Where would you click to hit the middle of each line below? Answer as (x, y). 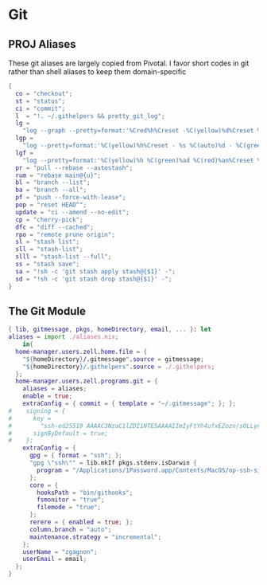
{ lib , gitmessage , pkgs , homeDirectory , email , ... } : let (110, 330)
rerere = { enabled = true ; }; (81, 522)
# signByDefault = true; (58, 433)
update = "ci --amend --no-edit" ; (72, 212)
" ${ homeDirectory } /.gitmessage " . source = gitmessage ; (113, 359)
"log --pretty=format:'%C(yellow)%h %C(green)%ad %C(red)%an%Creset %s (143, 160)
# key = (30, 418)
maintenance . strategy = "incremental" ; (95, 537)
